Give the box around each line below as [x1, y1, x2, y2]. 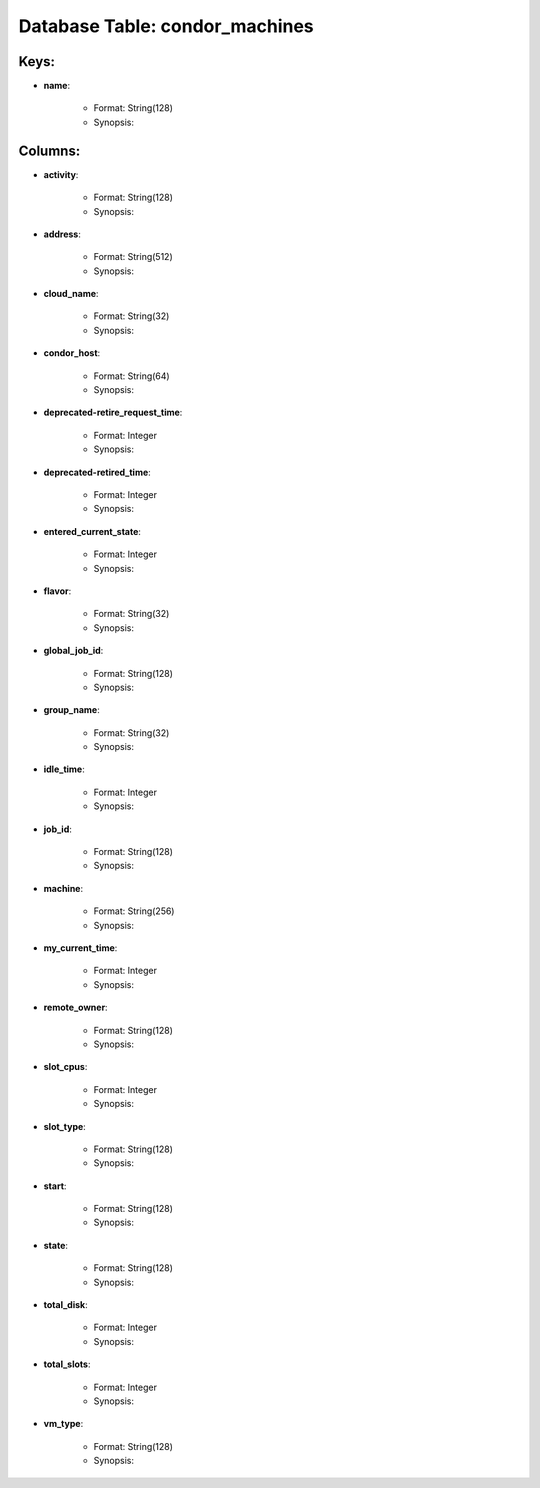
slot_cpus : [43, 1061, 88, 1073]
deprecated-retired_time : [43, 466, 152, 478]
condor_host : [43, 347, 101, 359]
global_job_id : [43, 645, 104, 657]
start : [43, 1180, 67, 1192]
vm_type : [43, 1418, 84, 1430]
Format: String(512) [93, 251, 174, 263]
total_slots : [43, 1358, 91, 1370]
